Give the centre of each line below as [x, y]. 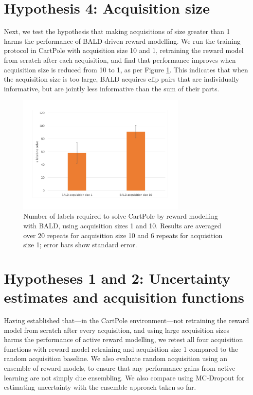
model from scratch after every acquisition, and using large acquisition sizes [117, 330]
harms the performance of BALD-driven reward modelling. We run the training [122, 41]
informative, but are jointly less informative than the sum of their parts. [112, 88]
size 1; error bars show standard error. [80, 245]
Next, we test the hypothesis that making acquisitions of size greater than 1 [117, 31]
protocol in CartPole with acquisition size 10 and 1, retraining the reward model [124, 50]
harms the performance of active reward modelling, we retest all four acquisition [124, 339]
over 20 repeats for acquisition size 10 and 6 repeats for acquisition [123, 235]
